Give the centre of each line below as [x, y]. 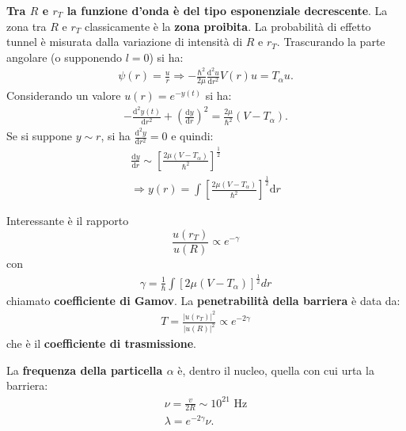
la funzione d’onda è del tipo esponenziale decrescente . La [227, 10]
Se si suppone [39, 136]
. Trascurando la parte [331, 42]
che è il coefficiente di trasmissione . [101, 343]
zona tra [27, 26]
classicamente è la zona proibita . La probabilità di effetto [228, 26]
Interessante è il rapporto [68, 221]
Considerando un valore [64, 95]
